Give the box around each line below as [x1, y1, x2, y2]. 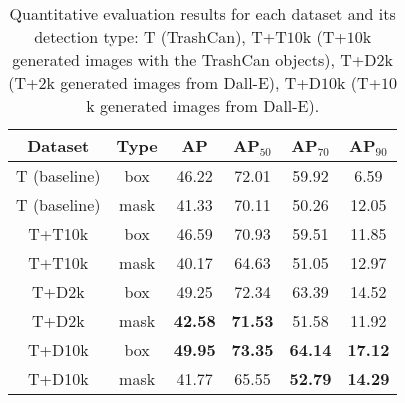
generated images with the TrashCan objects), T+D [12, 48, 377, 71]
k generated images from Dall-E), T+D [46, 71, 322, 94]
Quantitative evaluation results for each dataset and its [9, 2, 396, 25]
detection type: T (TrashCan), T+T [34, 25, 287, 48]
